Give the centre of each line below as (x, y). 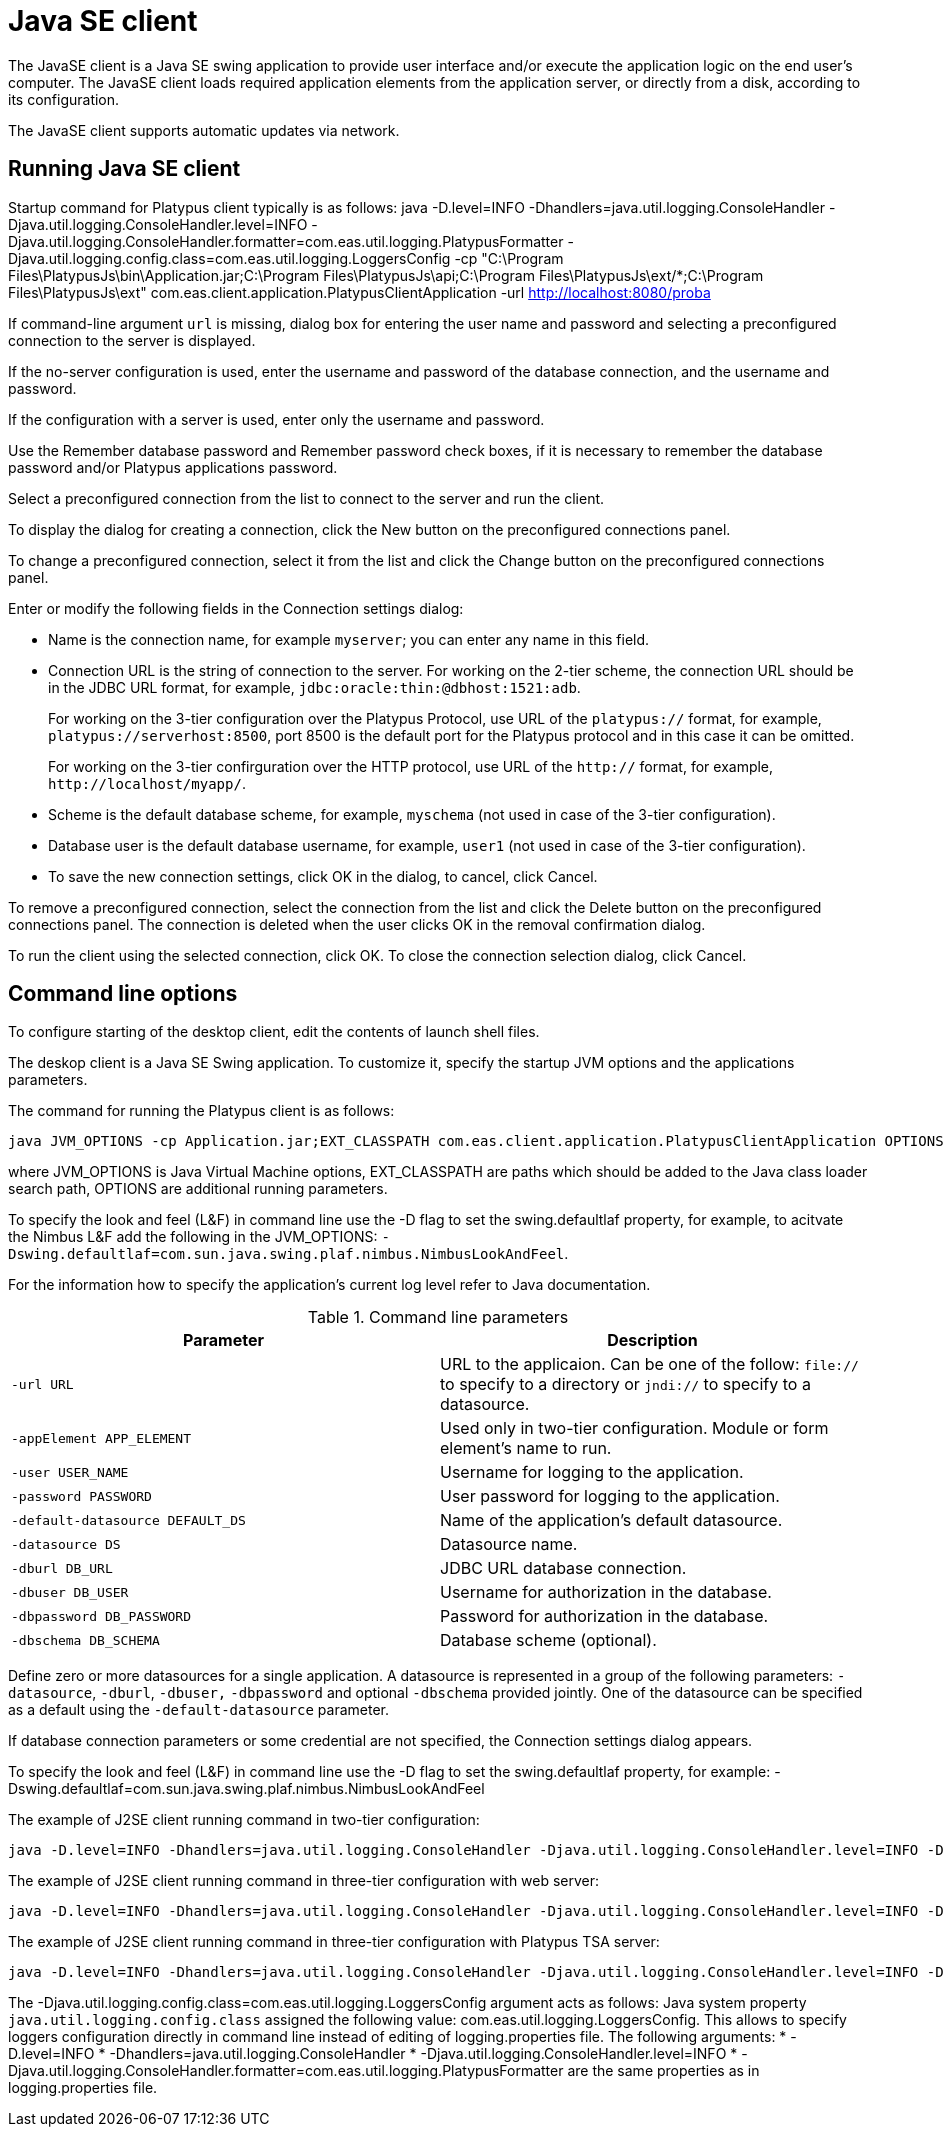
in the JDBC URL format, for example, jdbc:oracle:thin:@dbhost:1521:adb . (314, 687)
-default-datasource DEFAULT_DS (128, 1520)
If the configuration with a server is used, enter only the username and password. (276, 419)
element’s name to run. (526, 1448)
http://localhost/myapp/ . (147, 783)
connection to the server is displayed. (132, 340)
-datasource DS (66, 1544)
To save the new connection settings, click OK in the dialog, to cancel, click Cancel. (323, 876)
